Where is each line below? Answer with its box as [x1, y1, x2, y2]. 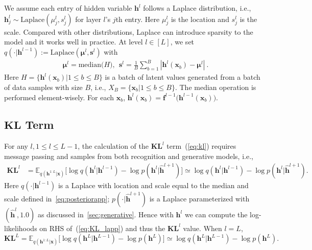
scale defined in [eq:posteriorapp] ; [4, 193, 110, 203]
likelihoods [4, 222, 37, 233]
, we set [170, 36, 195, 47]
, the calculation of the [78, 141, 149, 151]
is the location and [171, 13, 229, 24]
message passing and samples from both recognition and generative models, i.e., [4, 150, 253, 161]
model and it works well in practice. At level [4, 36, 143, 47]
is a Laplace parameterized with [149, 193, 250, 203]
